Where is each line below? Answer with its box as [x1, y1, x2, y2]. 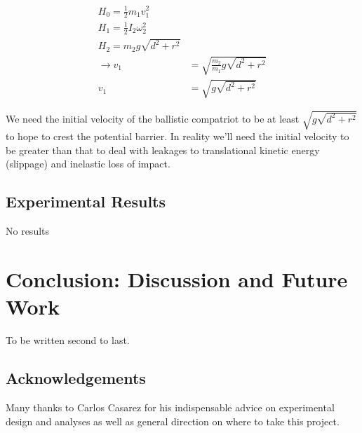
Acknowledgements [6, 367, 146, 389]
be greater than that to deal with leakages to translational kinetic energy [6, 142, 320, 157]
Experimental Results [6, 191, 166, 212]
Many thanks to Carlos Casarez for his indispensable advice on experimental [6, 399, 335, 414]
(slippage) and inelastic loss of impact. [6, 156, 170, 171]
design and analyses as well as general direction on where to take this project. [6, 413, 340, 428]
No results [6, 224, 50, 238]
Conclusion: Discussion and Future [6, 264, 348, 293]
